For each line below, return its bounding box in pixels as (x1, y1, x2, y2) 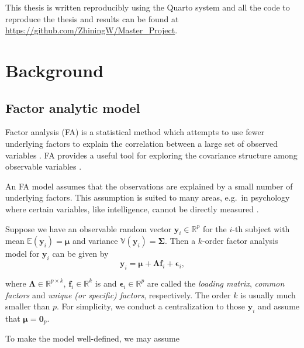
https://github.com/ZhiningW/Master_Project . (5, 24, 178, 36)
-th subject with (232, 222, 290, 235)
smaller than (5, 300, 50, 312)
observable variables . (5, 160, 82, 173)
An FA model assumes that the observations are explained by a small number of (5, 180, 293, 192)
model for (5, 247, 40, 260)
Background (5, 58, 104, 82)
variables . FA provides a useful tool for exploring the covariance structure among (5, 149, 298, 161)
